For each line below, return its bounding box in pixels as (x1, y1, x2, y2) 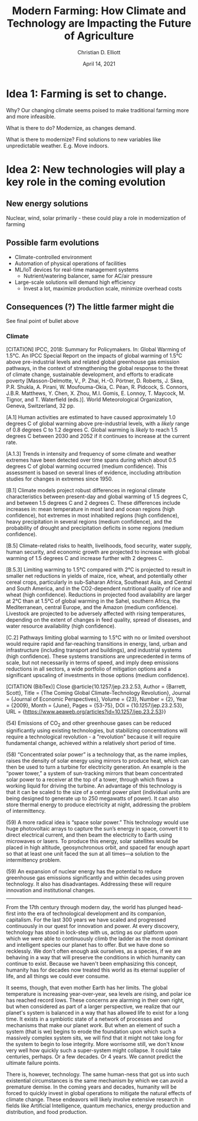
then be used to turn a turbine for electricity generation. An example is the (6, 763, 186, 771)
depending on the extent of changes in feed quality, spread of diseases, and (6, 616, 192, 623)
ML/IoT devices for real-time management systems (14, 266, 139, 273)
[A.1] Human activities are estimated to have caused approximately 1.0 (6, 413, 176, 420)
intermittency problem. (6, 857, 61, 864)
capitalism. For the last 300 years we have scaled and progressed (6, 916, 166, 923)
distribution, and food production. (6, 1109, 88, 1116)
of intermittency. (6, 808, 46, 815)
